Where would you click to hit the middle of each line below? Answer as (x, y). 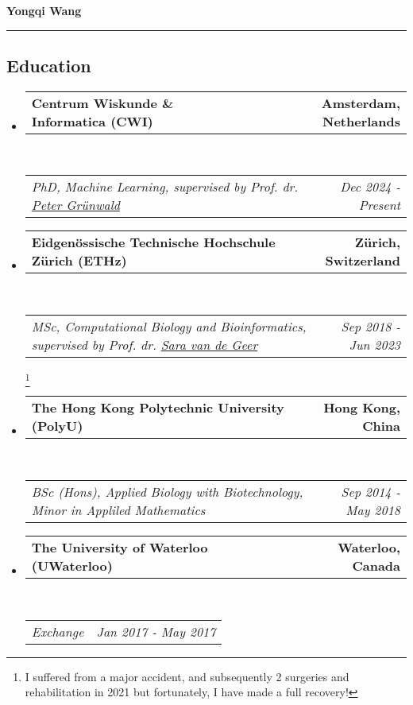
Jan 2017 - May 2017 (156, 631)
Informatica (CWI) (92, 121)
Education (49, 65)
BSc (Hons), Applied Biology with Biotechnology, (167, 491)
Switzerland (363, 261)
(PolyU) (57, 426)
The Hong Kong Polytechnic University (158, 408)
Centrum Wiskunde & (102, 103)
